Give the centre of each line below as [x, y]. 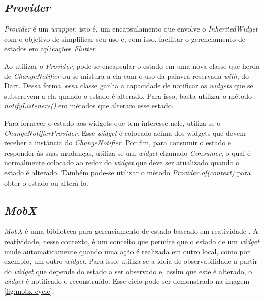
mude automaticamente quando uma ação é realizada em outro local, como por [127, 251]
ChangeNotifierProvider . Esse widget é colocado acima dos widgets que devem [125, 132]
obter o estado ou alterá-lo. [46, 182]
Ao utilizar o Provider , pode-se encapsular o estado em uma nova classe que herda [132, 65]
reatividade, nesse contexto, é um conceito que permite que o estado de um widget [132, 241]
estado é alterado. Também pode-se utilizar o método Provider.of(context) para [127, 172]
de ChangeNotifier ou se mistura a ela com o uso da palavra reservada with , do [127, 76]
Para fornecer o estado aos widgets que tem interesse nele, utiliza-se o [112, 122]
